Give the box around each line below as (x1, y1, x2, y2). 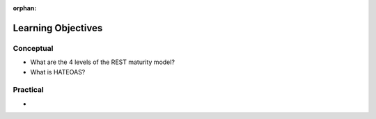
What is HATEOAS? (30, 68, 86, 76)
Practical (13, 85, 45, 95)
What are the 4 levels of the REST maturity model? (30, 58, 175, 66)
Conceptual (13, 43, 54, 53)
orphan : (13, 4, 37, 12)
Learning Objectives (13, 22, 103, 34)
